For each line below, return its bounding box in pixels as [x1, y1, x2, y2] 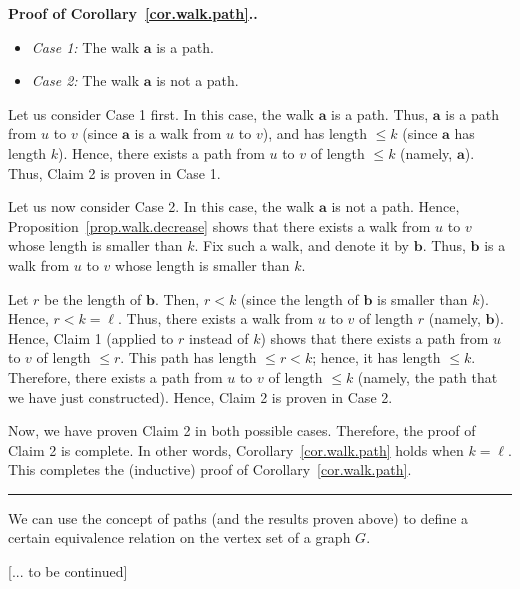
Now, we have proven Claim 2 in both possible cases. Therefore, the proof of [8, 420, 476, 441]
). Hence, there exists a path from [58, 142, 265, 163]
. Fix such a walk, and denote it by [194, 235, 410, 256]
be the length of [44, 288, 142, 309]
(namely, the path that [357, 366, 498, 387]
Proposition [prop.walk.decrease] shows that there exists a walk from [8, 215, 431, 236]
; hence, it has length [312, 347, 441, 368]
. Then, [154, 288, 200, 309]
